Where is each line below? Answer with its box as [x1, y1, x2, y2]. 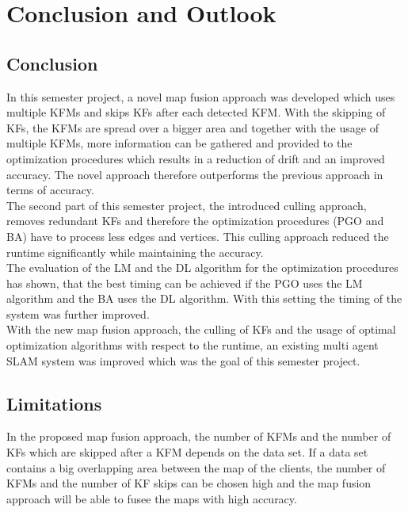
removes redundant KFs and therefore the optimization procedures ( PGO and [6, 212, 384, 229]
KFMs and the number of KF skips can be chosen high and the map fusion [6, 475, 372, 491]
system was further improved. [6, 305, 150, 322]
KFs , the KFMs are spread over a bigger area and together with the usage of [6, 119, 379, 136]
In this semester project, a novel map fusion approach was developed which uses [6, 88, 395, 105]
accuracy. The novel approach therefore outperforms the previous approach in [6, 166, 383, 182]
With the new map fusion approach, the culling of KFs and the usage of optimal [6, 321, 396, 338]
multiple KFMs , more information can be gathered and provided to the [6, 135, 353, 151]
